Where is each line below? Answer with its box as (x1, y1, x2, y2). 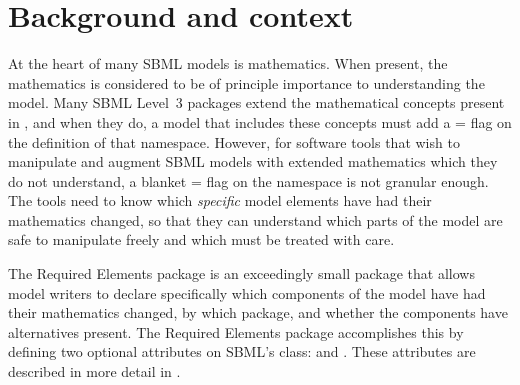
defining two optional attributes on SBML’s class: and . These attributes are (8, 341, 476, 362)
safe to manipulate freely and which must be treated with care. (8, 229, 395, 250)
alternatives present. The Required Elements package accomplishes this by (8, 321, 464, 342)
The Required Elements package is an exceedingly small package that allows (8, 263, 475, 284)
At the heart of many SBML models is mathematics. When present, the (8, 53, 448, 74)
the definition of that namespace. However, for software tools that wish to (8, 131, 460, 152)
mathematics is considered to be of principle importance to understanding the (8, 72, 485, 93)
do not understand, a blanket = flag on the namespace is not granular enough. (8, 170, 489, 191)
